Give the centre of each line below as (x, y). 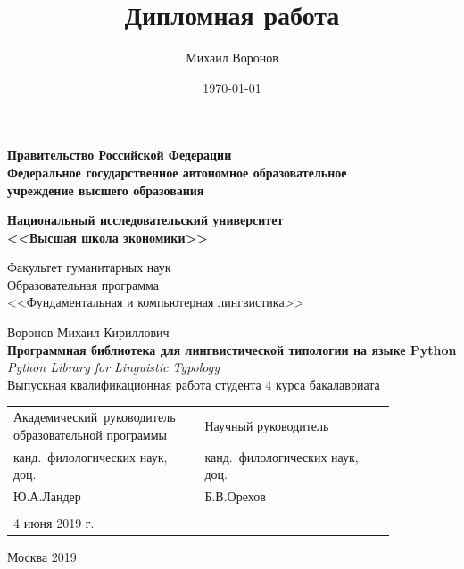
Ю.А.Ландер (47, 496)
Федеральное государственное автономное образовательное (177, 172)
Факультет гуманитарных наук (89, 267)
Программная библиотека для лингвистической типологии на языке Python (232, 349)
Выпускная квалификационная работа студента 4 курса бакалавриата (194, 384)
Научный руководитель (267, 425)
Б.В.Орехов (235, 496)
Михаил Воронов (232, 58)
